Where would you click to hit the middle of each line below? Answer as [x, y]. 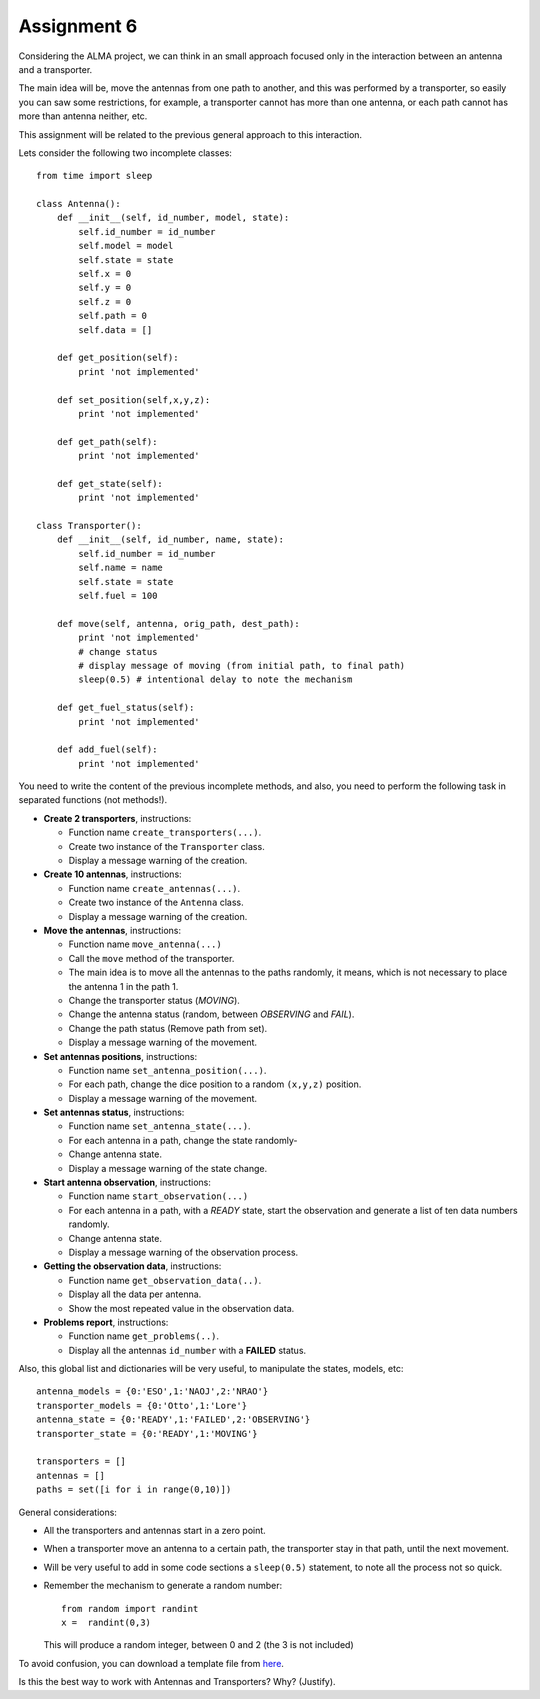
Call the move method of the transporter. [151, 958]
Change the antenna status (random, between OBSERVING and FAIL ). [211, 1014]
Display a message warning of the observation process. [183, 1252]
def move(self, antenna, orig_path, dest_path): [178, 623]
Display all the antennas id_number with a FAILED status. [187, 1350]
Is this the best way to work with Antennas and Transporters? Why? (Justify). [177, 1682]
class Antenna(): [78, 204]
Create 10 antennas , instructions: [112, 874]
